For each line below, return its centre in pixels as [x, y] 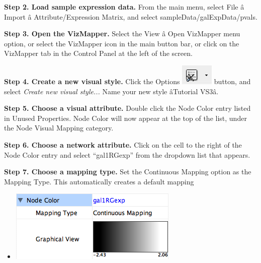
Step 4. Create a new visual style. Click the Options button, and [127, 81]
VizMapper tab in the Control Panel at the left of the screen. [98, 53]
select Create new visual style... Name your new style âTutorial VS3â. [111, 91]
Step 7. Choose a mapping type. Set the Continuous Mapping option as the [128, 172]
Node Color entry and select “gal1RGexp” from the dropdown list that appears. [127, 154]
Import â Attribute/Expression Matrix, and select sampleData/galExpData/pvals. [131, 16]
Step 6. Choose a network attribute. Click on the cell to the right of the [123, 144]
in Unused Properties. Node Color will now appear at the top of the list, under [125, 118]
